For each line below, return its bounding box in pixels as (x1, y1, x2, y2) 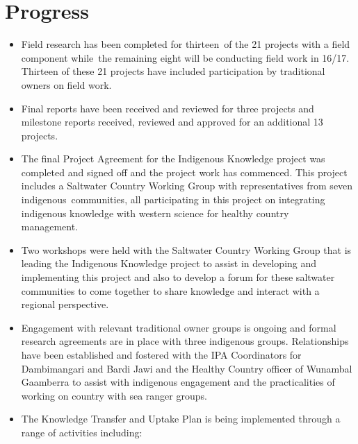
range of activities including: (21, 425, 143, 439)
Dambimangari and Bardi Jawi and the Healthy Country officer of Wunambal (21, 361, 352, 375)
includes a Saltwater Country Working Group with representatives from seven (21, 178, 353, 193)
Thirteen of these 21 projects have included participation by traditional (21, 64, 325, 78)
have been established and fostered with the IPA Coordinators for (21, 348, 302, 361)
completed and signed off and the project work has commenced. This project (21, 164, 348, 179)
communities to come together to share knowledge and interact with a (21, 283, 320, 298)
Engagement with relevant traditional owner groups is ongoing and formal (21, 320, 336, 334)
